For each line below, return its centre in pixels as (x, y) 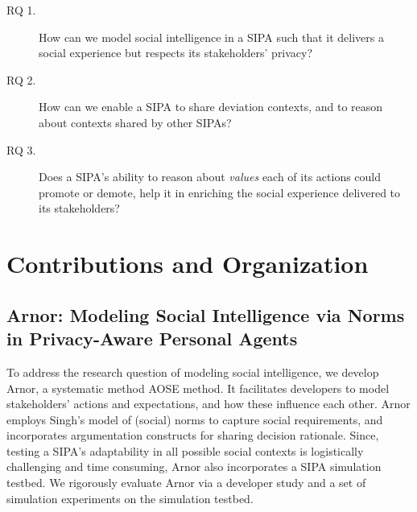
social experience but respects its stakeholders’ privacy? (176, 53)
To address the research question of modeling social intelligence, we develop (193, 372)
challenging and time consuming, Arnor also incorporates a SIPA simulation (194, 467)
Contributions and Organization (188, 264)
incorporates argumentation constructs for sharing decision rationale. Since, (193, 435)
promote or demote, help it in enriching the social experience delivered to (220, 192)
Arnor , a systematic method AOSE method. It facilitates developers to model (198, 388)
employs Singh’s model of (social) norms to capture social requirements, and (195, 419)
